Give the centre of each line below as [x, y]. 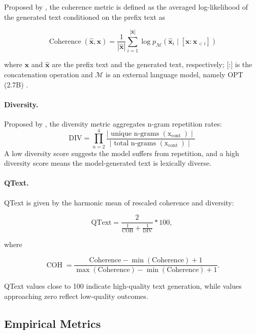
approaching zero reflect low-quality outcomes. [76, 296]
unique [121, 133]
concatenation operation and [49, 74]
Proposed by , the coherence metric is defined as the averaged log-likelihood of [126, 7]
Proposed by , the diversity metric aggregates [75, 123]
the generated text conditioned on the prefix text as [85, 17]
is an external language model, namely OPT [174, 74]
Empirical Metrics [53, 323]
